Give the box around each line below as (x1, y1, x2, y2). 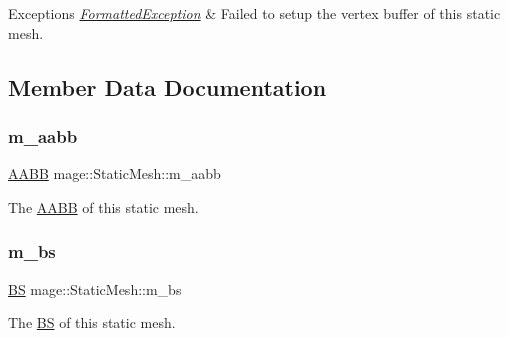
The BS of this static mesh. (8, 312, 176, 333)
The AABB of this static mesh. (8, 196, 199, 217)
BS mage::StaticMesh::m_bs (8, 278, 182, 299)
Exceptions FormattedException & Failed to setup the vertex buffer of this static (8, 3, 501, 23)
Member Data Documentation (8, 71, 327, 102)
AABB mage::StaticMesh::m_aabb (8, 163, 221, 184)
